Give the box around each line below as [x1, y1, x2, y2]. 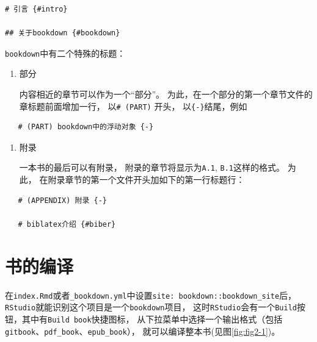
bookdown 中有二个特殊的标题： [5, 46, 126, 59]
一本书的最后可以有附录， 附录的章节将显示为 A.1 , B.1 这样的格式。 [19, 161, 285, 174]
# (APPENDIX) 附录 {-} [18, 196, 107, 205]
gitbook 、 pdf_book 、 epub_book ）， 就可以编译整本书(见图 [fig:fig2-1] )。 [5, 324, 280, 337]
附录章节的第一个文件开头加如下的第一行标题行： [48, 173, 245, 186]
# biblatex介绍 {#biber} [18, 219, 116, 229]
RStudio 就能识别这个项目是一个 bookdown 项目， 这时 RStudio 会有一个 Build [5, 301, 297, 313]
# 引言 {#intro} [5, 5, 68, 13]
